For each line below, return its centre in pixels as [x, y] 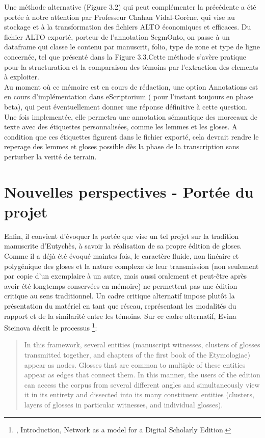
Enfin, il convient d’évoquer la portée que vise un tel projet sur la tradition [122, 236]
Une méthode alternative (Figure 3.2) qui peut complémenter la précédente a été [130, 7]
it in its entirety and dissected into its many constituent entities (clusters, [139, 394]
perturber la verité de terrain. [50, 156]
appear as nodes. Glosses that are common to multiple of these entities [135, 364]
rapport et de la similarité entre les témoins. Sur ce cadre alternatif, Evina [120, 316]
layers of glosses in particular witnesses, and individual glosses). [124, 404]
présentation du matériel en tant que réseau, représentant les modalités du [120, 305]
